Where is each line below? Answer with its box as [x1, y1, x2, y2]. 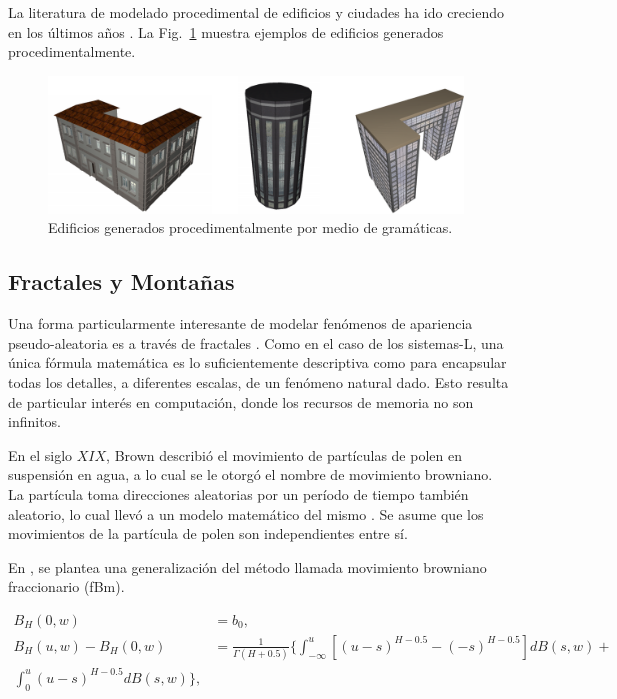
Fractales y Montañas [8, 266, 235, 297]
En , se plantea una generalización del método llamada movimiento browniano [8, 556, 487, 577]
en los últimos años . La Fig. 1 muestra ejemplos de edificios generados [8, 21, 444, 42]
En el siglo [8, 444, 73, 465]
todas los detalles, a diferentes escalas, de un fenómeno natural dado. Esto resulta [8, 371, 509, 392]
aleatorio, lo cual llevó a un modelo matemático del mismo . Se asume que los [8, 503, 484, 524]
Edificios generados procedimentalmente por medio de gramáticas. [48, 217, 453, 238]
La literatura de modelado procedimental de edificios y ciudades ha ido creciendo [8, 2, 504, 22]
